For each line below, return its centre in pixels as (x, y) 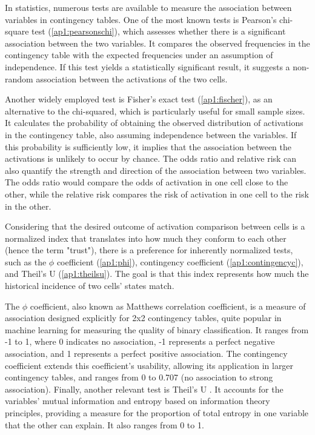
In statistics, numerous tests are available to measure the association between (148, 7)
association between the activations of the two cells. (132, 78)
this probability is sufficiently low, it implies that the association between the (148, 146)
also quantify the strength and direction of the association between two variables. (156, 170)
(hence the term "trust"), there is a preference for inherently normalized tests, (149, 250)
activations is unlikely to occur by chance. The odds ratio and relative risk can (151, 158)
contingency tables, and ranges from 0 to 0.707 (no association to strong (139, 377)
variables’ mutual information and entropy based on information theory (138, 401)
